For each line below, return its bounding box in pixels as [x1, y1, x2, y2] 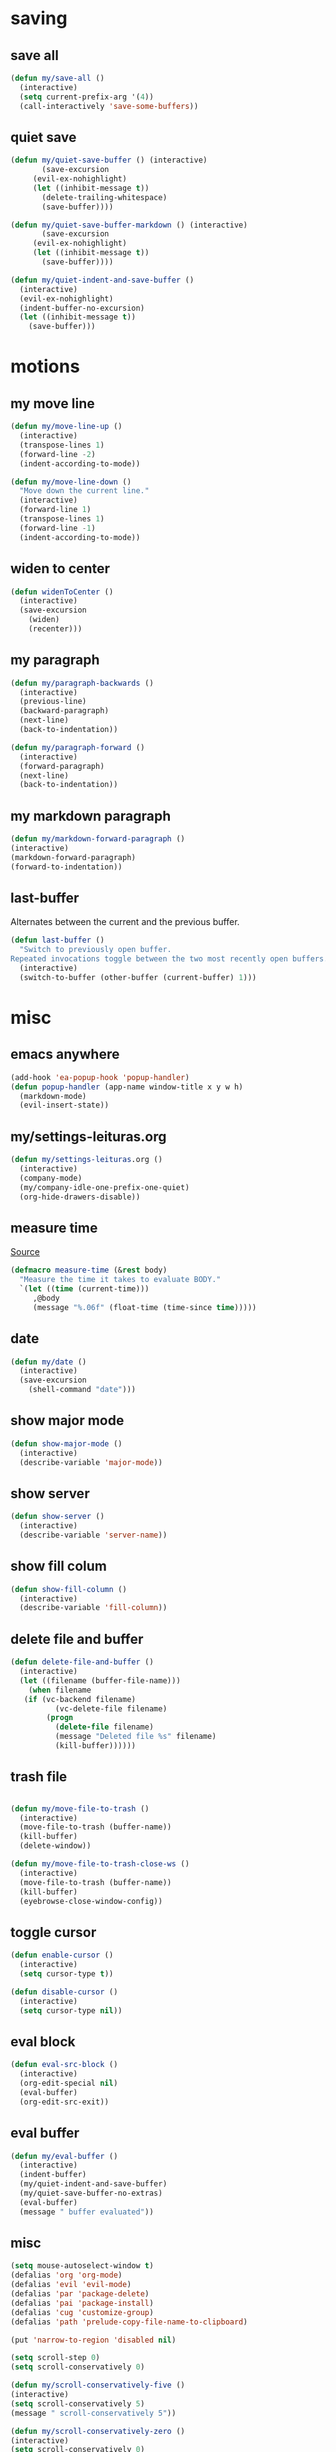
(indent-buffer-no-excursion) [19, 303, 145, 313]
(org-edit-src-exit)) [19, 2097, 110, 2107]
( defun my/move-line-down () [10, 477, 132, 487]
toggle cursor [10, 1923, 97, 1941]
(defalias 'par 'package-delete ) [10, 2289, 150, 2299]
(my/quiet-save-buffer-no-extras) [19, 2188, 163, 2198]
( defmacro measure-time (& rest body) [10, 1265, 168, 1276]
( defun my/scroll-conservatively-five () [10, 2380, 186, 2391]
